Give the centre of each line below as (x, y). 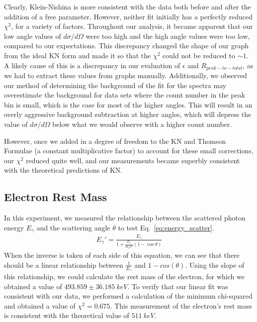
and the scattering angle (73, 227)
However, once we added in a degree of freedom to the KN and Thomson (115, 141)
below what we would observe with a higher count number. (142, 124)
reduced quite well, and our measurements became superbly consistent (133, 160)
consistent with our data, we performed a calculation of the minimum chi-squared (128, 296)
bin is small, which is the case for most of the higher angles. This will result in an (128, 104)
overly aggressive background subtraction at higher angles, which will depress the (128, 114)
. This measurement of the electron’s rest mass (181, 305)
